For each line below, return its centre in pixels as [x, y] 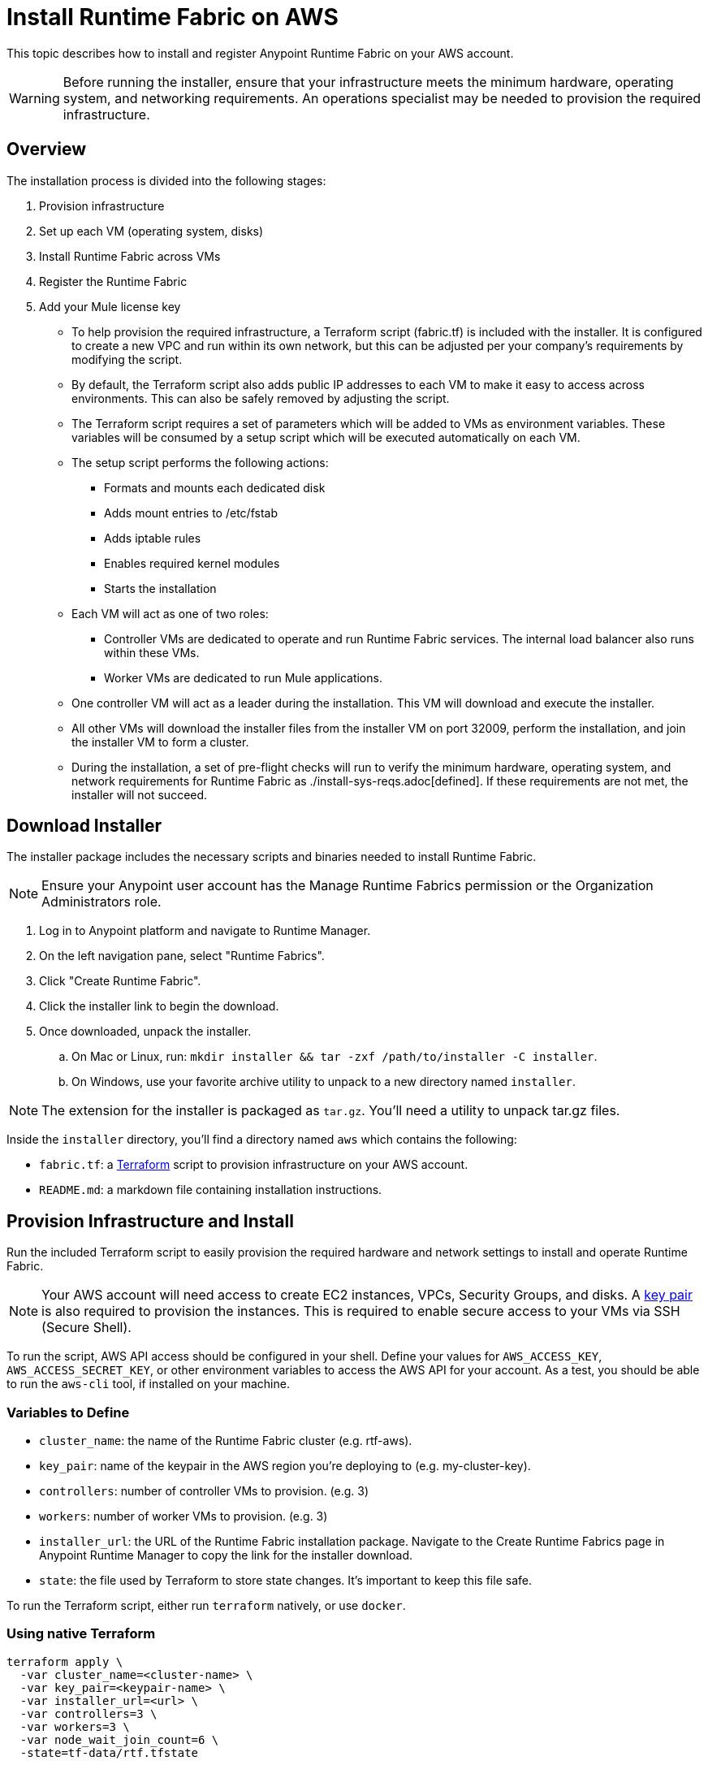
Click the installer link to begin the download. [159, 1006]
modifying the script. [127, 359]
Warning [35, 98]
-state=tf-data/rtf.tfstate [109, 1752]
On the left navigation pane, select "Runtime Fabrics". [182, 956]
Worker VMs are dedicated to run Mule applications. [243, 677]
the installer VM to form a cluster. [160, 742]
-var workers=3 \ [75, 1726]
